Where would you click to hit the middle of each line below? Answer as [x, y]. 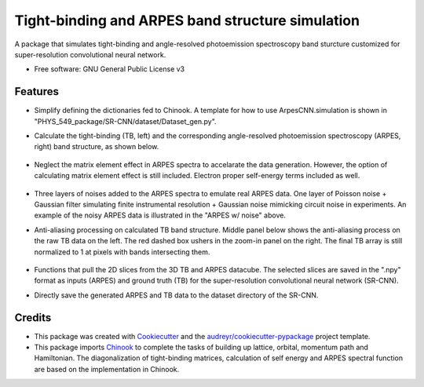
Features [37, 91]
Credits [33, 318]
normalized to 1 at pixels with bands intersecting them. [122, 252]
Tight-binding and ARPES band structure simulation [187, 20]
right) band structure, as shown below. [97, 147]
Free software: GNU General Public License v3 [110, 69]
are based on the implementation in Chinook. [107, 369]
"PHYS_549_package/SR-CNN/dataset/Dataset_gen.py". [125, 121]
